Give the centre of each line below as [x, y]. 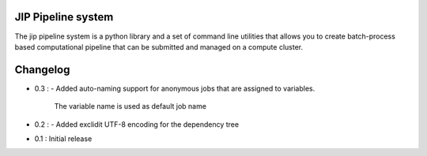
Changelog [42, 70]
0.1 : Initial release [63, 139]
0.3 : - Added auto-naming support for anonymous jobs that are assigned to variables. [175, 88]
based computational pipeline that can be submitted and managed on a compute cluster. [159, 46]
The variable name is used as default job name [130, 106]
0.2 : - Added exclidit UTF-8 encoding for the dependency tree [137, 124]
